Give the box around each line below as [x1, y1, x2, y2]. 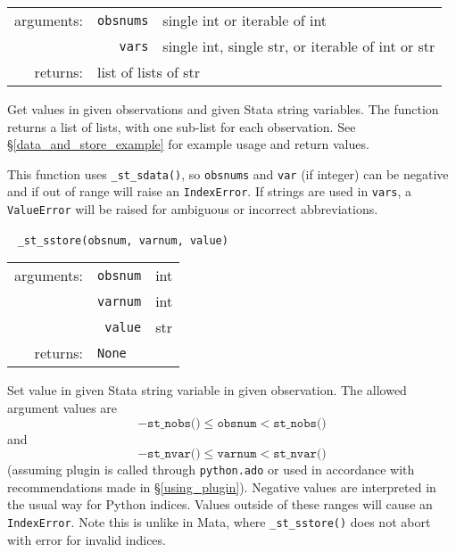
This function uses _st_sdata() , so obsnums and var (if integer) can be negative [7, 164, 449, 183]
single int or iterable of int [162, 10, 327, 30]
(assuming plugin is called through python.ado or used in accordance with [7, 460, 415, 479]
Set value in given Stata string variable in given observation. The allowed [7, 381, 407, 400]
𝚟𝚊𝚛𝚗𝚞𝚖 [217, 448, 257, 461]
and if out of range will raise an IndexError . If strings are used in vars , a [7, 182, 412, 201]
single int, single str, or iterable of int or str [162, 36, 435, 56]
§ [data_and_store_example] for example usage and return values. [7, 135, 369, 153]
